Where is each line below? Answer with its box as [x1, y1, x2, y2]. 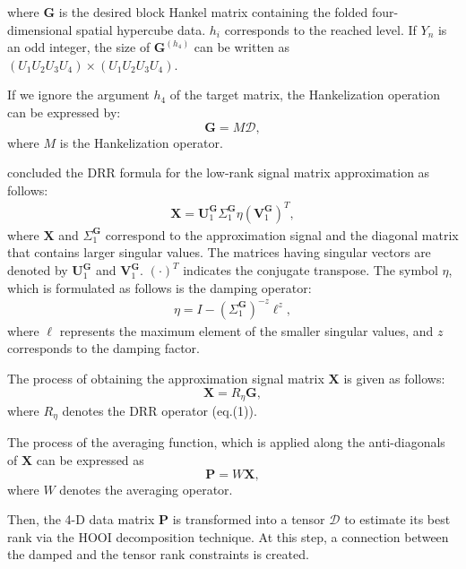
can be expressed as [36, 451, 144, 470]
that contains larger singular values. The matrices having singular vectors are [7, 243, 431, 262]
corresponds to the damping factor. [7, 339, 200, 358]
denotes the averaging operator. [59, 479, 233, 498]
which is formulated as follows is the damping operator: [7, 278, 312, 297]
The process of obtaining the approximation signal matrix [7, 368, 324, 387]
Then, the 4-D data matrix [7, 510, 155, 529]
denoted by [7, 261, 68, 280]
